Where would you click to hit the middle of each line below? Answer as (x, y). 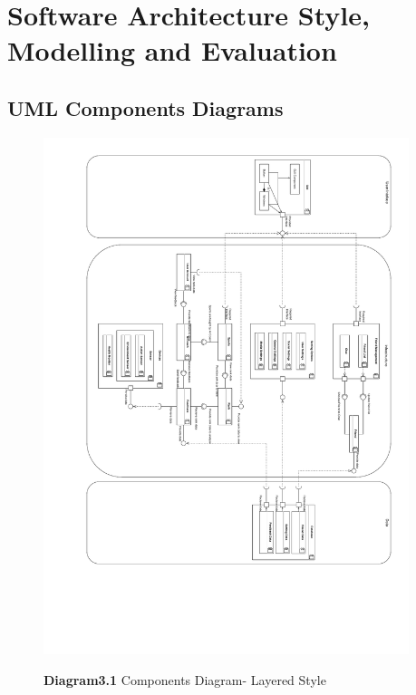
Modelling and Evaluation (172, 50)
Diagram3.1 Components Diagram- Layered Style (185, 679)
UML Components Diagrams (145, 107)
